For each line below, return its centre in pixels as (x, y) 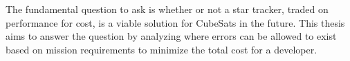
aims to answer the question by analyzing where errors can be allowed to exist (171, 36)
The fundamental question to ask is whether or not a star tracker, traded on (167, 9)
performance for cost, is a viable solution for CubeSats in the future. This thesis (175, 22)
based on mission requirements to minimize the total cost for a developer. (162, 49)
